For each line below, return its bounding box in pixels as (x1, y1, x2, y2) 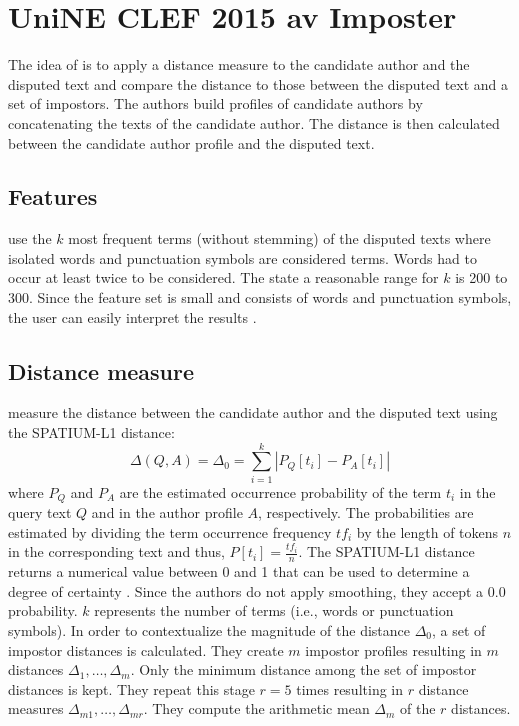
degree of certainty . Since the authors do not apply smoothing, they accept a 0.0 (8, 580, 506, 601)
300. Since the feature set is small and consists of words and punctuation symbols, (8, 287, 512, 308)
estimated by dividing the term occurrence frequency (8, 521, 332, 542)
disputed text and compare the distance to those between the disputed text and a (8, 73, 509, 94)
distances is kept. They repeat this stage (8, 678, 255, 699)
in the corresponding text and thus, (8, 541, 225, 562)
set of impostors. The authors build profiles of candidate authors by (8, 93, 423, 114)
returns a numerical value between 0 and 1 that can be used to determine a (8, 561, 470, 582)
